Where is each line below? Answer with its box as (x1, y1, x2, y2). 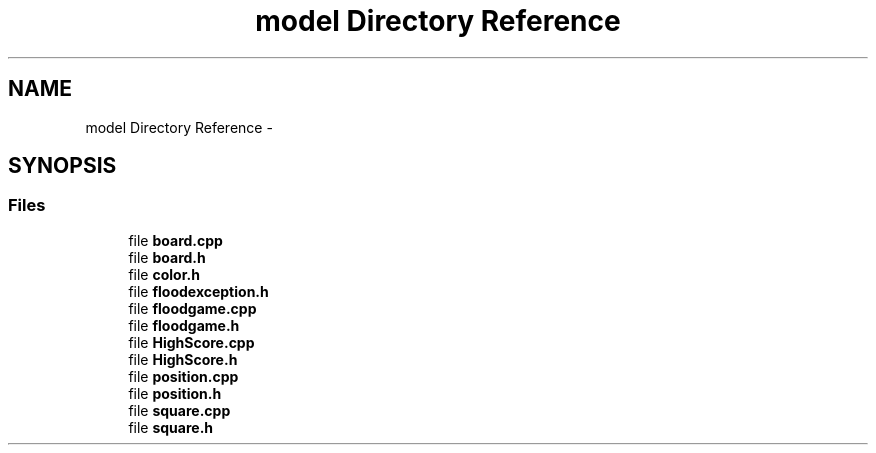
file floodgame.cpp (128, 299, 257, 317)
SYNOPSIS (8, 153, 117, 179)
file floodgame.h (128, 316, 240, 334)
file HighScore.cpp (128, 333, 255, 351)
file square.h (128, 418, 214, 436)
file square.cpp (128, 401, 231, 419)
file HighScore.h (128, 350, 238, 368)
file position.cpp (128, 367, 239, 385)
